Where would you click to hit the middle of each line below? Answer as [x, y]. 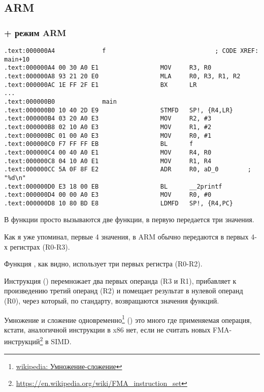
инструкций [22, 341]
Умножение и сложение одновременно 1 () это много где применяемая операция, [128, 319]
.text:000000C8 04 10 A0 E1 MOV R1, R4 [108, 161]
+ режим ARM [35, 32]
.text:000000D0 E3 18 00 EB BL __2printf [113, 186]
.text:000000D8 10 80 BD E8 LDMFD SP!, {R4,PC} [119, 203]
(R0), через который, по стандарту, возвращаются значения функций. [112, 301]
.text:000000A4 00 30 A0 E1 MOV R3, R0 [108, 68]
